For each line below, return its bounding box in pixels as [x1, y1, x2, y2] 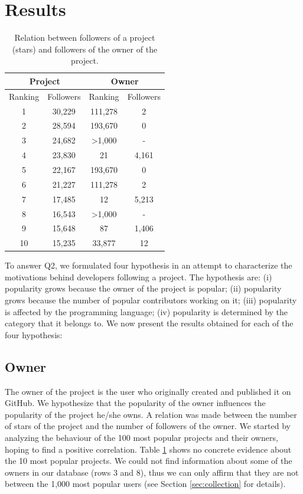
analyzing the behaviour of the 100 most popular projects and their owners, [5, 431, 278, 444]
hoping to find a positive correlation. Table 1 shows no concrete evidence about [5, 443, 292, 455]
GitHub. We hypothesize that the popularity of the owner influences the [5, 397, 266, 409]
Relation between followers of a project [14, 31, 155, 44]
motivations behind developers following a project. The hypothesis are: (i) [5, 270, 272, 283]
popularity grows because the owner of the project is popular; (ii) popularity [5, 282, 282, 295]
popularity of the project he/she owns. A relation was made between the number [5, 408, 297, 420]
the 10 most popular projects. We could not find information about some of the [5, 454, 292, 467]
